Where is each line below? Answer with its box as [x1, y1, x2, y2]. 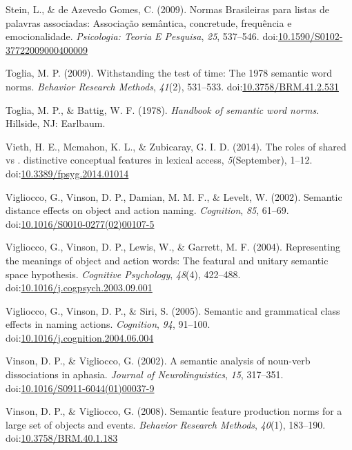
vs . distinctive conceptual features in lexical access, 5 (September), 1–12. [6, 153, 313, 167]
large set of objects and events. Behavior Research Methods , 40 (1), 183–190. [6, 417, 326, 431]
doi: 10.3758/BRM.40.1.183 [6, 431, 118, 445]
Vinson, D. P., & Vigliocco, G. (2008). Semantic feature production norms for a [6, 404, 342, 418]
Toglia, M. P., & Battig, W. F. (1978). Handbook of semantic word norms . [6, 102, 320, 117]
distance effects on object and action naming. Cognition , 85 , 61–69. [6, 203, 289, 217]
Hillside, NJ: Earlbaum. [6, 116, 106, 130]
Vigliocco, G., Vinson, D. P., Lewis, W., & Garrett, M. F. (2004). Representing [6, 239, 340, 254]
